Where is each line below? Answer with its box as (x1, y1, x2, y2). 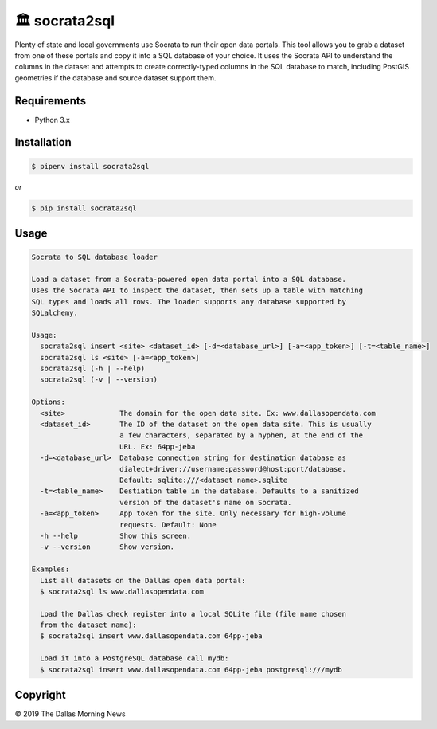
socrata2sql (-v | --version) (40, 375, 158, 384)
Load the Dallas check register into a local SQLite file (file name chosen (40, 609, 346, 618)
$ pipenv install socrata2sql (31, 162, 150, 170)
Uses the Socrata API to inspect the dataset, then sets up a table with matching (31, 286, 364, 295)
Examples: (31, 565, 70, 574)
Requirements (14, 94, 87, 108)
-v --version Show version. (40, 543, 175, 551)
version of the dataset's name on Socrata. (119, 498, 292, 507)
